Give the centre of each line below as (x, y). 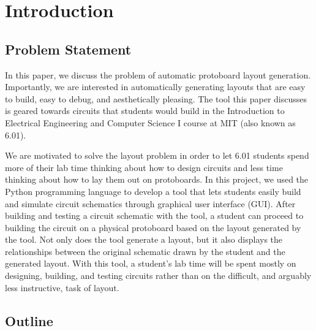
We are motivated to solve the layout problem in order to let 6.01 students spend (157, 155)
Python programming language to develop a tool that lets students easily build (153, 191)
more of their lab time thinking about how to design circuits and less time (144, 167)
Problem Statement (68, 49)
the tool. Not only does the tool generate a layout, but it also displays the (144, 239)
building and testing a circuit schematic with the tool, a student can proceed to (154, 215)
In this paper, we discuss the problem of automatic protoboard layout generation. (158, 74)
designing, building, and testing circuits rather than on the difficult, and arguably (158, 276)
